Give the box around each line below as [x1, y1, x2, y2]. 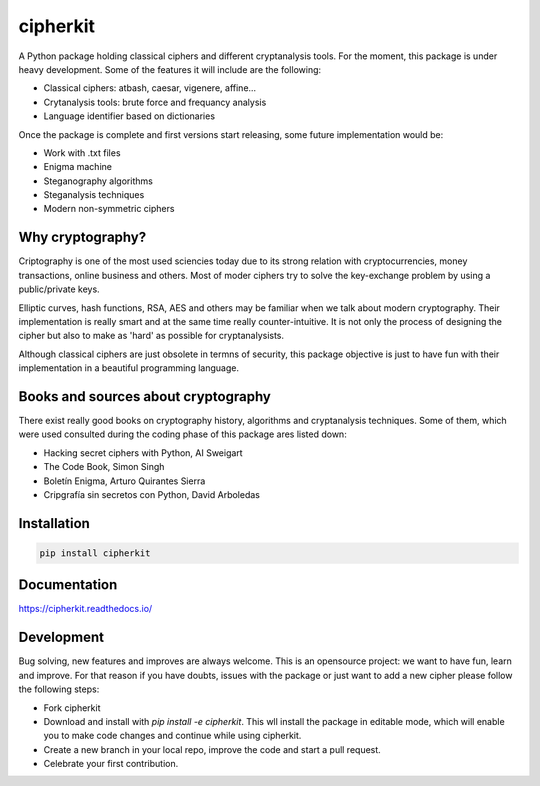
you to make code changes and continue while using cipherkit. [43, 730, 302, 742]
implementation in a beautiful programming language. [18, 362, 240, 374]
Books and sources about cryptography [18, 388, 272, 405]
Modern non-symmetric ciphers [43, 203, 175, 215]
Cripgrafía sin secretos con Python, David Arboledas [43, 488, 260, 500]
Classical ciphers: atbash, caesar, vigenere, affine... [43, 82, 257, 94]
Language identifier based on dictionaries [43, 110, 215, 122]
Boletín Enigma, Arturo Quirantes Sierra [43, 475, 206, 487]
